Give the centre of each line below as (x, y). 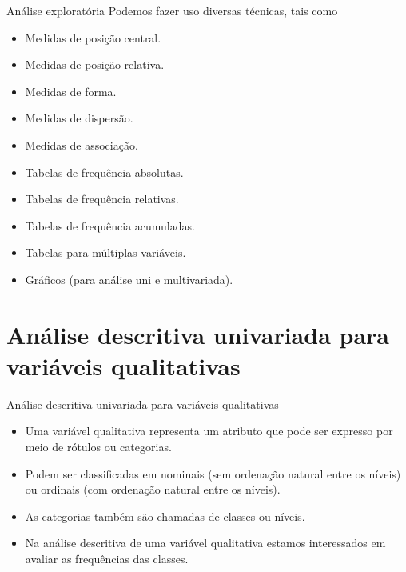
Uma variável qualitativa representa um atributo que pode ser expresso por (209, 431)
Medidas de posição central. (93, 37)
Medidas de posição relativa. (95, 64)
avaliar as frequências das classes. (107, 558)
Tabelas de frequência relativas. (102, 199)
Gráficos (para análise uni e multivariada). (129, 279)
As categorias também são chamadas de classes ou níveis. (165, 516)
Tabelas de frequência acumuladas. (110, 225)
